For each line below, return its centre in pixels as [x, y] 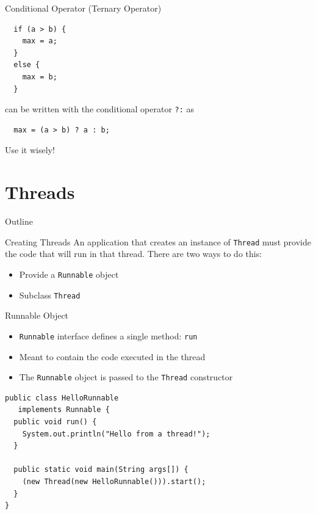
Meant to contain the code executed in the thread [112, 356]
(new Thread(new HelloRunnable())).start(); [114, 481]
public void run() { [55, 422]
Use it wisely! [30, 150]
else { [27, 65]
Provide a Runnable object [69, 274]
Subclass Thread [50, 295]
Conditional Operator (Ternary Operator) [83, 8]
